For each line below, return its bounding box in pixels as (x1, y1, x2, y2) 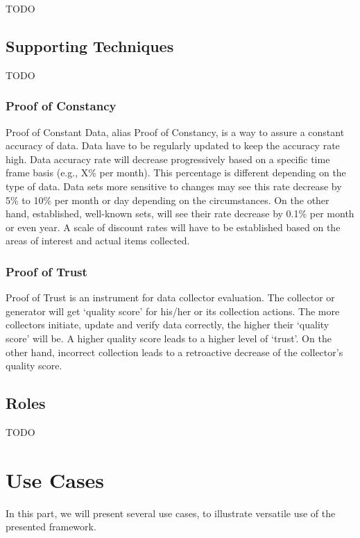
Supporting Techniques (6, 35, 174, 56)
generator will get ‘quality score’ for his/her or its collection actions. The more (6, 303, 340, 318)
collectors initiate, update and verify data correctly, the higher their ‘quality (6, 317, 329, 332)
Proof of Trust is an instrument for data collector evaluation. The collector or (6, 290, 335, 305)
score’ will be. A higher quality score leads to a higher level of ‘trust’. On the (6, 330, 332, 345)
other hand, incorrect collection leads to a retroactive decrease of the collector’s (6, 344, 343, 359)
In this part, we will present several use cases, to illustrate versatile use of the (6, 505, 336, 520)
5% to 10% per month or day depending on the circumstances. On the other (6, 192, 329, 207)
